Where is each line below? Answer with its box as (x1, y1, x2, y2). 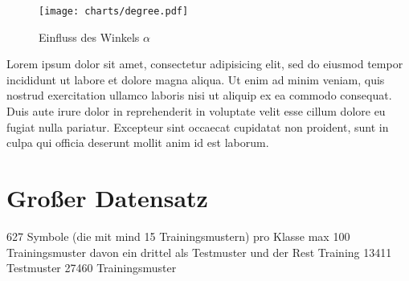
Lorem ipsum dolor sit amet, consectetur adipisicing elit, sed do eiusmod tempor (6, 55, 403, 72)
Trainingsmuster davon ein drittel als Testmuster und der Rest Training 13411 (6, 243, 392, 260)
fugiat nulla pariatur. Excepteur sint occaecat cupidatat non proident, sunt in (6, 118, 389, 135)
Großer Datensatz (6, 181, 208, 214)
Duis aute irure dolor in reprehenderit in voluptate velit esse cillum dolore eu (6, 103, 386, 120)
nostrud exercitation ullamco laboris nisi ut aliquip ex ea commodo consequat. (6, 87, 392, 104)
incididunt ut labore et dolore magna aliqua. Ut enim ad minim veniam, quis (6, 71, 385, 88)
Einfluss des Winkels (39, 28, 140, 45)
